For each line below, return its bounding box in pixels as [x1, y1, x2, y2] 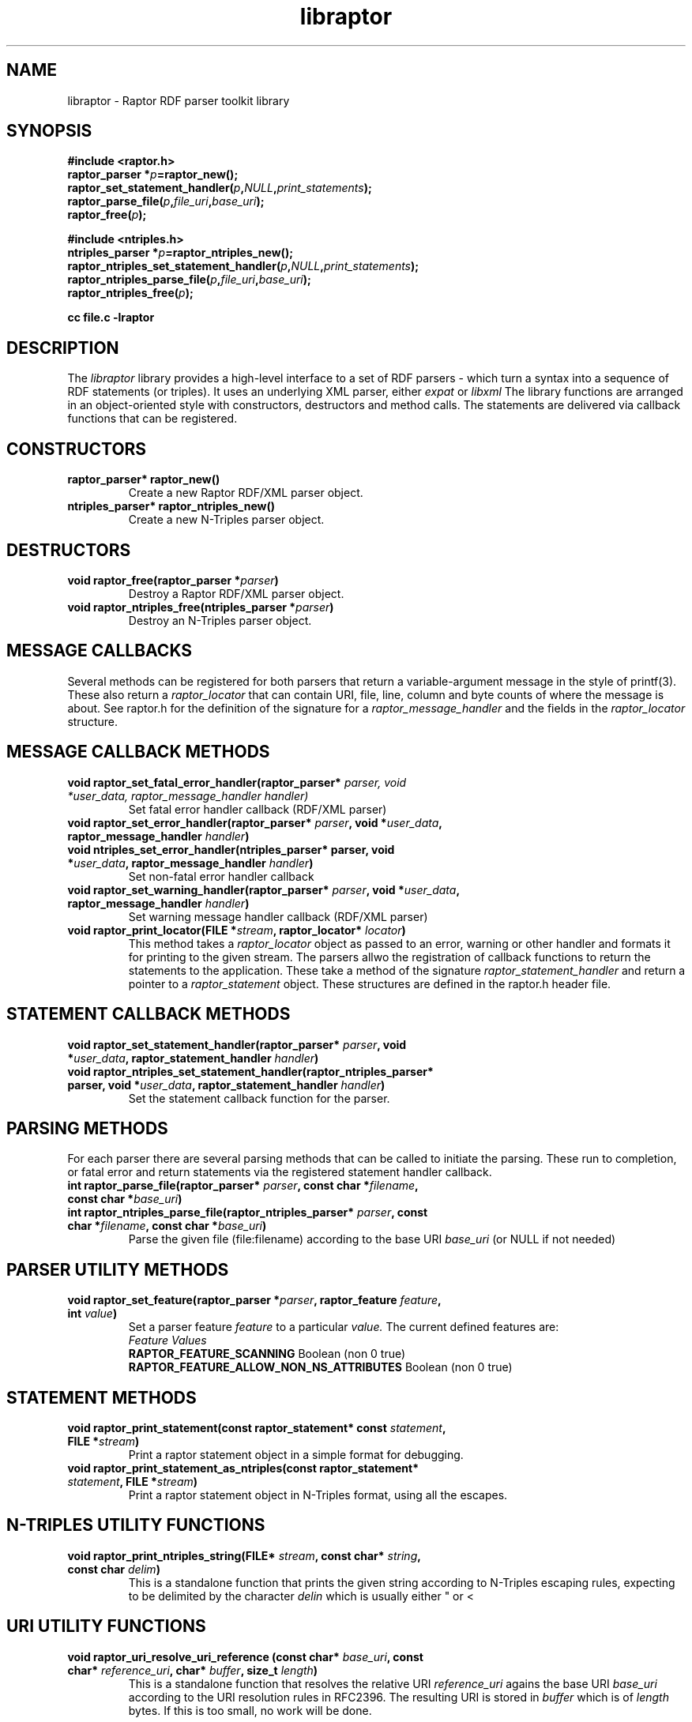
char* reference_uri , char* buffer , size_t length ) [67, 1663, 318, 1677]
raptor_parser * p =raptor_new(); [67, 167, 239, 182]
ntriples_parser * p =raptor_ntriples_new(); [67, 246, 293, 260]
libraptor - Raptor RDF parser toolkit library [67, 93, 290, 107]
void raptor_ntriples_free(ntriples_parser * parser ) [67, 600, 334, 614]
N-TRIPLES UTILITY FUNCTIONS [6, 1515, 265, 1536]
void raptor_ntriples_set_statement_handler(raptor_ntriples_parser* [67, 1064, 434, 1078]
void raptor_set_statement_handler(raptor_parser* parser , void [67, 1037, 407, 1051]
